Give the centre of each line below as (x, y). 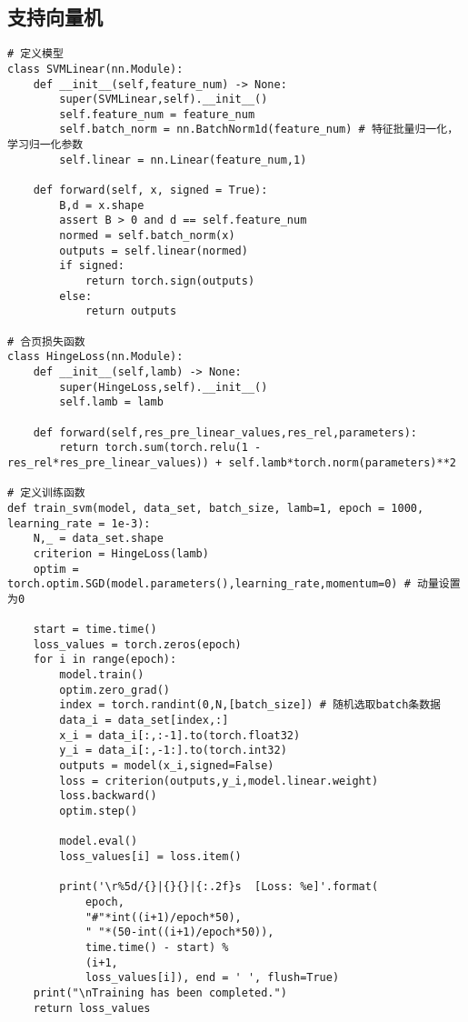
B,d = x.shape (102, 205)
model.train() (102, 675)
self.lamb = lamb (111, 402)
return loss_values (92, 1008)
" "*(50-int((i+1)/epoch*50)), (179, 932)
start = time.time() (95, 630)
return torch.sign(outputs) (170, 281)
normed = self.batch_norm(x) (147, 236)
